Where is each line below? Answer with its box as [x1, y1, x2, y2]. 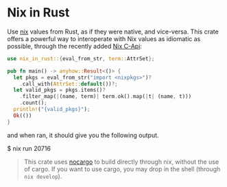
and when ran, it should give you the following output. [7, 131, 159, 139]
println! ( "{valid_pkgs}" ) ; [13, 106, 91, 113]
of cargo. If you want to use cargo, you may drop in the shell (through [23, 164, 221, 173]
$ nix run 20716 [7, 144, 51, 152]
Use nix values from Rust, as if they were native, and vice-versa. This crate [7, 27, 219, 36]
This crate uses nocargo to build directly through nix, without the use [23, 158, 219, 166]
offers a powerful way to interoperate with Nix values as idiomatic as [7, 34, 201, 42]
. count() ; [19, 99, 48, 107]
